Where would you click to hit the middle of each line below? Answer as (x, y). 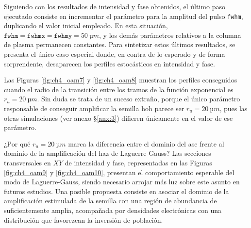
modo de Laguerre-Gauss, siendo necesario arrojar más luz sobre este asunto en (122, 182)
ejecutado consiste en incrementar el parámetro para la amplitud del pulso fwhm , (124, 16)
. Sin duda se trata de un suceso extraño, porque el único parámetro (139, 99)
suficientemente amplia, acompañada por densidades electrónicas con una (113, 210)
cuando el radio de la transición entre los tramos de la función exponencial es (119, 89)
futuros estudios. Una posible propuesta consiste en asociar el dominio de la (117, 191)
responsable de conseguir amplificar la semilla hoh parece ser (94, 108)
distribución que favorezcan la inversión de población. (84, 220)
